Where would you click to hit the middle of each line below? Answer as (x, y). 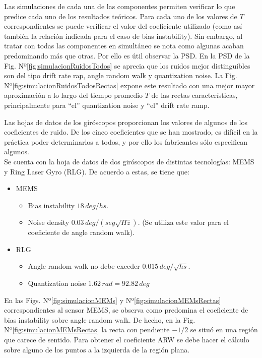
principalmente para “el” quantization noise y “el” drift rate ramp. (107, 105)
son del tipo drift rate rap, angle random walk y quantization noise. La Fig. (121, 75)
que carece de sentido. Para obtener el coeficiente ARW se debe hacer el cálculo (127, 340)
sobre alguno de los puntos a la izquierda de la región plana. (97, 349)
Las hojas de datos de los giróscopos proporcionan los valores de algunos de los (126, 122)
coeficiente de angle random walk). (81, 232)
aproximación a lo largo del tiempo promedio (74, 95)
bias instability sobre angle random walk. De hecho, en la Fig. (100, 319)
